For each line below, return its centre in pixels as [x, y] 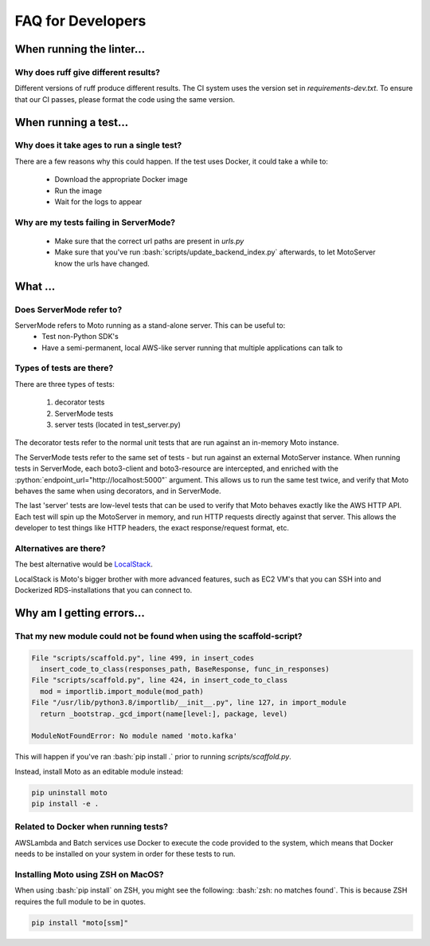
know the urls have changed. [102, 263]
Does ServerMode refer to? [68, 309]
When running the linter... [80, 49]
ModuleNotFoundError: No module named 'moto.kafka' [135, 736]
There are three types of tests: [64, 384]
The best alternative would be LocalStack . [84, 564]
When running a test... [72, 122]
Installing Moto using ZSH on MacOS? [89, 875]
